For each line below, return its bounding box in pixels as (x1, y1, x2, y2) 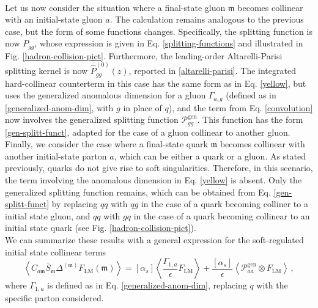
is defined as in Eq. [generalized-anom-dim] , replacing (47, 279, 247, 291)
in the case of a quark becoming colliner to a (141, 197, 308, 210)
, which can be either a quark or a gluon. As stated (114, 149, 306, 162)
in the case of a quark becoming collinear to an (133, 209, 310, 222)
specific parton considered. (5, 291, 104, 304)
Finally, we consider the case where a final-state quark (5, 137, 208, 150)
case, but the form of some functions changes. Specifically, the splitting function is (5, 24, 312, 37)
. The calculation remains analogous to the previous (109, 13, 304, 26)
